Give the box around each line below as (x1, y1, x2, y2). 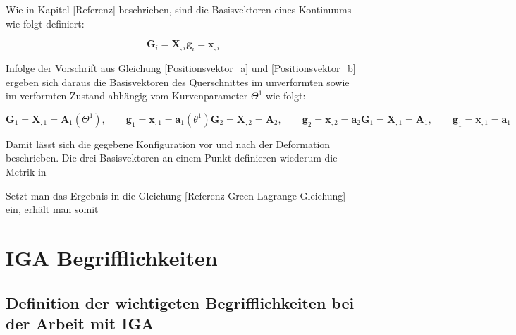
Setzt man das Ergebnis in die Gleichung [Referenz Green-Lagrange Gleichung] (6, 188, 346, 202)
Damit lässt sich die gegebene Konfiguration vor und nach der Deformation (6, 136, 331, 151)
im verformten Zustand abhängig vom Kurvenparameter (6, 88, 248, 103)
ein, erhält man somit (6, 202, 99, 217)
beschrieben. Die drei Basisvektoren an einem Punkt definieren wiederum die (6, 150, 338, 165)
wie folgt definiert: (6, 16, 85, 30)
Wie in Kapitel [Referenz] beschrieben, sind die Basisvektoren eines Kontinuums (6, 2, 352, 16)
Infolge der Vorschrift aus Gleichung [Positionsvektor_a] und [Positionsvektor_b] (6, 60, 356, 75)
